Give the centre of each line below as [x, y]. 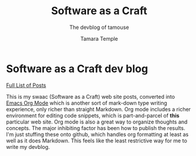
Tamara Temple [99, 38]
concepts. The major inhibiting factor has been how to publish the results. [96, 128]
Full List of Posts [26, 85]
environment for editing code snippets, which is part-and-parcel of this [93, 115]
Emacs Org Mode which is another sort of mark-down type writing [86, 103]
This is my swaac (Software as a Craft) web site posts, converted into [91, 96]
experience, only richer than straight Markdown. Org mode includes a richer [98, 109]
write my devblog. [28, 147]
